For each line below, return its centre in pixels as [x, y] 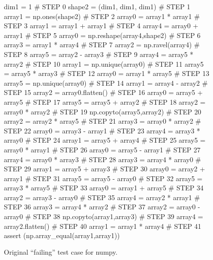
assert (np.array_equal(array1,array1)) [62, 235]
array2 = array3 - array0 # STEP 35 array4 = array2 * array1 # [102, 197]
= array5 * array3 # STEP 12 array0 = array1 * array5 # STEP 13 [107, 73]
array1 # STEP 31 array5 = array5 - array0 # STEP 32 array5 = [103, 178]
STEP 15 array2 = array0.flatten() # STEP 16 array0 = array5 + [103, 92]
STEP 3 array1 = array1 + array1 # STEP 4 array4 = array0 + [101, 26]
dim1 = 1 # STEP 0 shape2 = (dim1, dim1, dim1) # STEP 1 [97, 6]
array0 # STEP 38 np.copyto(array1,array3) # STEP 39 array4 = [104, 216]
